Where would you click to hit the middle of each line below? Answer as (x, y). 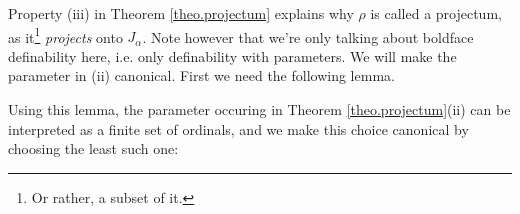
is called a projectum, (436, 13)
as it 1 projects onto (65, 35)
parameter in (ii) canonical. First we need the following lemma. (201, 75)
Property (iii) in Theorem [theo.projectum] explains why (181, 13)
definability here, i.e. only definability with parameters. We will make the (232, 55)
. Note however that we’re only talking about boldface (308, 36)
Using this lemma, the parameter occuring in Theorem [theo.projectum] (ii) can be (259, 109)
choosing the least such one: (93, 148)
